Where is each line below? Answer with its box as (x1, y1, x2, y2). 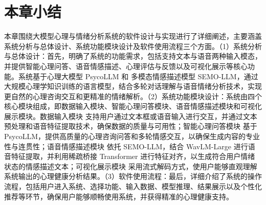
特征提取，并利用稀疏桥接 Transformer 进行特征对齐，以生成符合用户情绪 (11, 151, 255, 162)
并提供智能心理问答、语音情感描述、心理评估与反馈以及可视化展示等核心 (4, 60, 248, 71)
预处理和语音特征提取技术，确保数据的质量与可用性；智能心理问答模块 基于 (4, 121, 257, 131)
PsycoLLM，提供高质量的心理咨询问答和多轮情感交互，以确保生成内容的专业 (4, 131, 260, 142)
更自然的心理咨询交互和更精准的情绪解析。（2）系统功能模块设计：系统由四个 (4, 90, 262, 101)
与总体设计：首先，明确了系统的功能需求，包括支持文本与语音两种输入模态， (4, 51, 262, 61)
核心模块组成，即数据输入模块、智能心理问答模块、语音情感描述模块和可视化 (4, 101, 262, 111)
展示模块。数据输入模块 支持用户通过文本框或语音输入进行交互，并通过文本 (4, 110, 257, 121)
